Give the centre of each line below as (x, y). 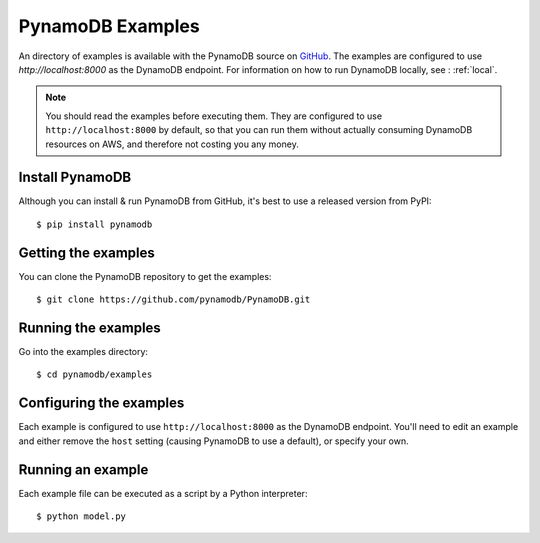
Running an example (83, 469)
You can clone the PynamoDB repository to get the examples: (145, 276)
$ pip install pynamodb (94, 224)
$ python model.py (81, 516)
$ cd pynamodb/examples (94, 374)
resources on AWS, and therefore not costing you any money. (172, 144)
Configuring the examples (101, 403)
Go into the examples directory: (83, 351)
